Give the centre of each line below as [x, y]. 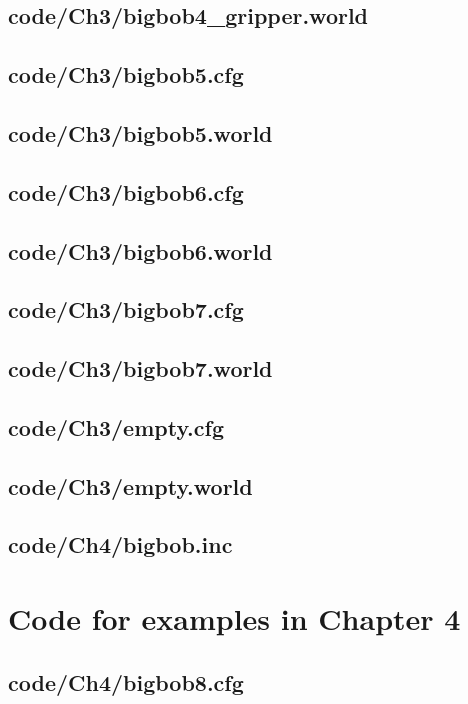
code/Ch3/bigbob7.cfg [126, 309]
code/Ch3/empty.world [130, 485]
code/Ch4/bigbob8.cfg [126, 681]
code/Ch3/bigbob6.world [140, 250]
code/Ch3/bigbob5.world [140, 132]
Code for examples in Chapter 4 [234, 618]
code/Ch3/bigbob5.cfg [126, 74]
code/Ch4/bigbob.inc [120, 544]
